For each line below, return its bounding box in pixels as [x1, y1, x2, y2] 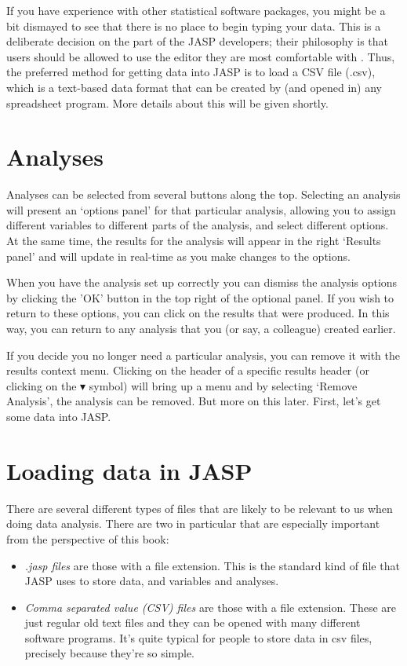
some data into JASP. [6, 408, 111, 424]
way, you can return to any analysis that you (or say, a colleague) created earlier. [6, 320, 396, 337]
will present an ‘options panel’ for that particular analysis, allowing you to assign [6, 201, 396, 218]
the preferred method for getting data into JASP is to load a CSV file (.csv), [6, 64, 376, 80]
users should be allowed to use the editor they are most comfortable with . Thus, [6, 48, 395, 64]
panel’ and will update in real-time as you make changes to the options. [6, 247, 351, 264]
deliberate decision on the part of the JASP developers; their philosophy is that [6, 33, 389, 49]
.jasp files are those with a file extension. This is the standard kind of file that [24, 557, 400, 573]
